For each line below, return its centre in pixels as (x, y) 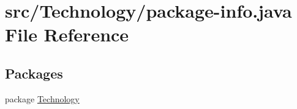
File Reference (67, 34)
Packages (34, 73)
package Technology (42, 98)
